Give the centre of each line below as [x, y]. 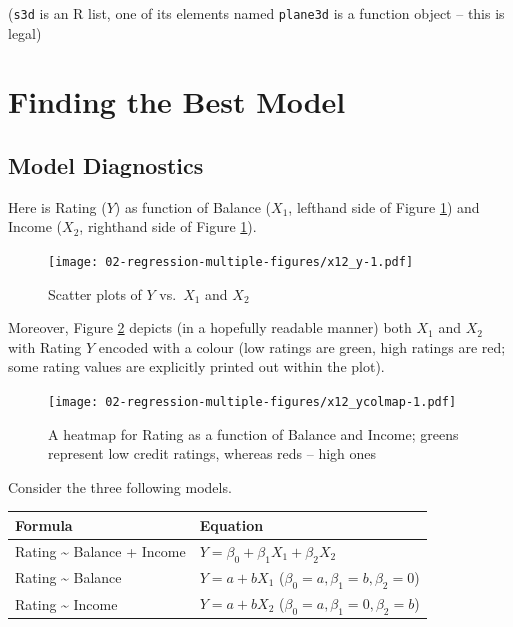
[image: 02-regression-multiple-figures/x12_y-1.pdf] [231, 262]
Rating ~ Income [66, 603]
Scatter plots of [95, 293]
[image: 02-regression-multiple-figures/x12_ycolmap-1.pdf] [252, 402]
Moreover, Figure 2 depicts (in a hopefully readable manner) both [210, 327]
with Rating [45, 346]
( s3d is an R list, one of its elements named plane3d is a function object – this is [256, 13]
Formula [44, 524]
